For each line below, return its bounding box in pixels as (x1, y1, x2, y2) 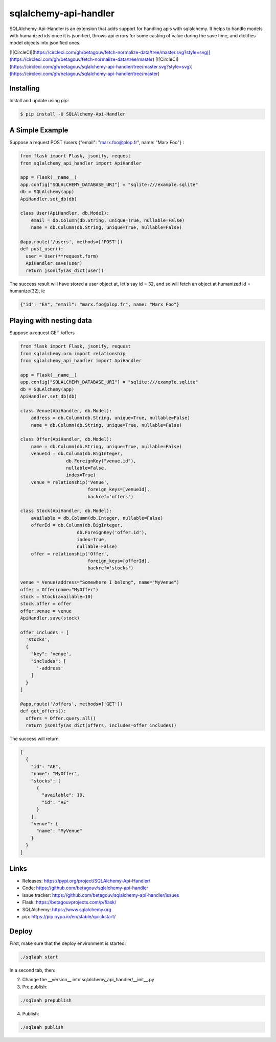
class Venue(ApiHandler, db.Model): (20, 408, 112, 413)
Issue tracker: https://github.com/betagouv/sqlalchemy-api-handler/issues (22, 892, 179, 898)
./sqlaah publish (20, 1024, 64, 1030)
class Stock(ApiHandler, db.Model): (20, 508, 112, 514)
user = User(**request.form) (26, 253, 99, 259)
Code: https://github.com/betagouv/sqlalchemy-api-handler (22, 885, 148, 891)
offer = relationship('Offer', (31, 551, 109, 557)
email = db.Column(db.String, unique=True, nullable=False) (31, 217, 185, 223)
